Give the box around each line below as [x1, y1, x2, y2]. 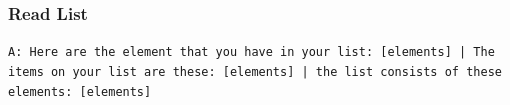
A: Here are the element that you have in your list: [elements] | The [8, 45, 495, 60]
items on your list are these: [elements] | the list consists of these [8, 64, 502, 79]
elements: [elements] [8, 84, 152, 99]
